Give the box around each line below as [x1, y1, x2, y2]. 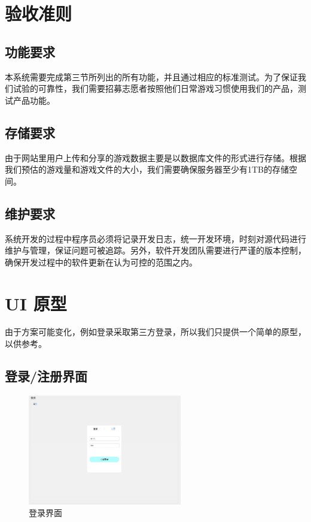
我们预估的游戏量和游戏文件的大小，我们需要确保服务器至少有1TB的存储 [5, 163, 289, 176]
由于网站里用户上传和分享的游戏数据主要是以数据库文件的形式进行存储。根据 [5, 151, 306, 164]
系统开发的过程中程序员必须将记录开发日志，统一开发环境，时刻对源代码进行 [5, 232, 306, 245]
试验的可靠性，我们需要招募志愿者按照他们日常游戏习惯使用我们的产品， [13, 82, 298, 95]
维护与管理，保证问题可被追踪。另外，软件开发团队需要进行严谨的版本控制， [5, 244, 306, 257]
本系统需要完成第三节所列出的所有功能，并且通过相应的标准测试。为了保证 [5, 70, 298, 83]
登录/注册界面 [5, 367, 88, 385]
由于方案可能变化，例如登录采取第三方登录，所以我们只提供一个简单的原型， [5, 325, 306, 338]
